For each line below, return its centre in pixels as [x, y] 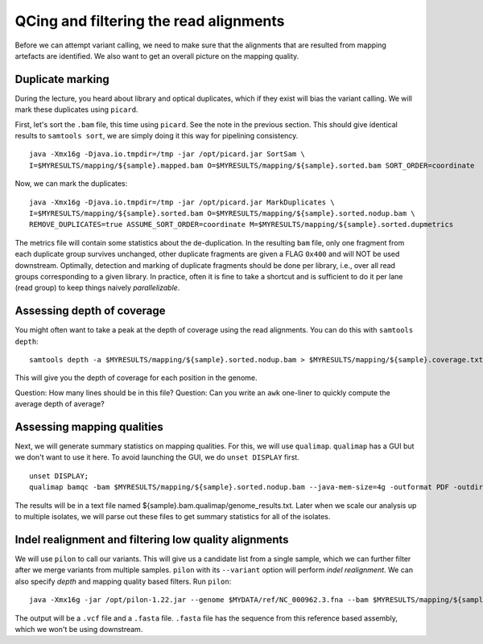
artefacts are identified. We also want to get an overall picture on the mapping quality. [157, 56]
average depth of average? [60, 404]
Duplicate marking [62, 79]
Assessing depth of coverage [90, 311]
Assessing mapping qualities [89, 427]
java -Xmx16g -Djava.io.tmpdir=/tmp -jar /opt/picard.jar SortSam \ [167, 154]
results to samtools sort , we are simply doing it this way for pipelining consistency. [157, 136]
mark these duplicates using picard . [76, 109]
